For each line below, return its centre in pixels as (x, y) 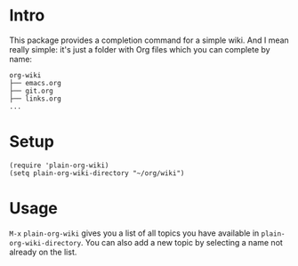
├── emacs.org (36, 83)
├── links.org (36, 99)
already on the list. (43, 252)
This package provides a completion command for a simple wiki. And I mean (149, 40)
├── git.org (31, 91)
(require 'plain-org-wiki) (59, 165)
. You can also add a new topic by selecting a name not (181, 242)
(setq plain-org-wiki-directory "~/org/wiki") (97, 173)
